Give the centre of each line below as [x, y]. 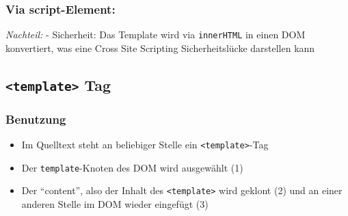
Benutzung [36, 119]
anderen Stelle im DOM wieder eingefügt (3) [115, 204]
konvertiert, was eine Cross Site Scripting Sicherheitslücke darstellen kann [160, 48]
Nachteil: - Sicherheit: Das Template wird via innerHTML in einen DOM [156, 35]
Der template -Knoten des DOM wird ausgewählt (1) [132, 167]
